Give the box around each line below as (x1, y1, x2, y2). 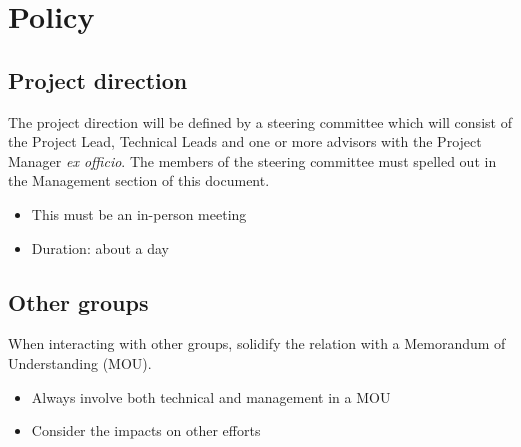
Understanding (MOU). (8, 352, 152, 373)
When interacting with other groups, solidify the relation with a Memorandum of (8, 333, 506, 354)
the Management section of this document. (8, 170, 270, 191)
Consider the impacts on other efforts (31, 420, 261, 441)
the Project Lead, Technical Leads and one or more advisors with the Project (8, 131, 482, 152)
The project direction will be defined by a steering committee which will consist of (8, 111, 512, 132)
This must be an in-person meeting (31, 203, 247, 224)
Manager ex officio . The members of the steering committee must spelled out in (8, 150, 497, 171)
